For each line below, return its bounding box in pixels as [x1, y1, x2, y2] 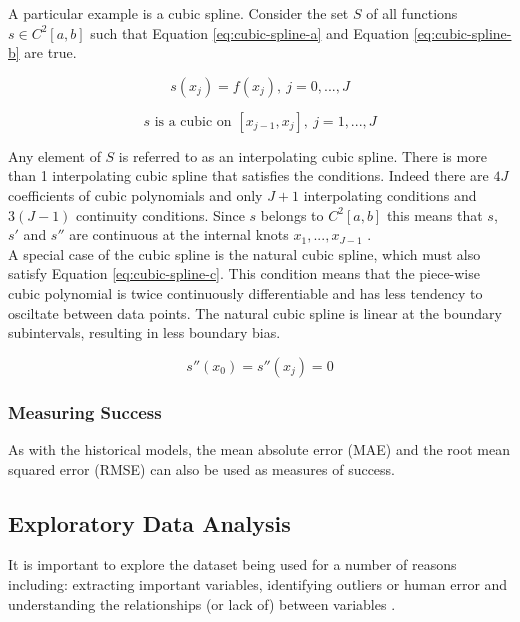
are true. [24, 42, 77, 63]
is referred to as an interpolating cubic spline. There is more [118, 145, 487, 166]
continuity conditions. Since [76, 204, 245, 225]
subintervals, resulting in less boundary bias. [8, 322, 281, 343]
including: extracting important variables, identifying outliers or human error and [8, 573, 508, 594]
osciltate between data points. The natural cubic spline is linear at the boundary [8, 302, 502, 323]
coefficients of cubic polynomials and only [8, 184, 263, 205]
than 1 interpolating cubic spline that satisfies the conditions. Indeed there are [8, 165, 489, 186]
